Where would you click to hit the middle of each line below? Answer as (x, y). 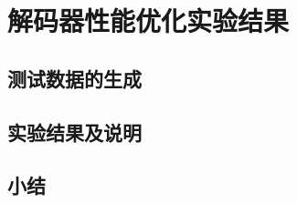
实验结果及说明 (74, 132)
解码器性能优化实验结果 (148, 20)
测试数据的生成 (74, 78)
